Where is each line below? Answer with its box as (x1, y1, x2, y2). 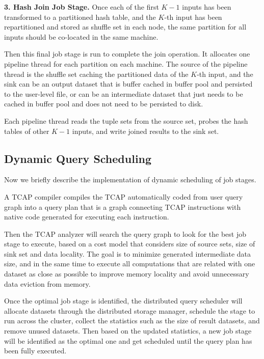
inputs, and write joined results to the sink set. (72, 125, 219, 136)
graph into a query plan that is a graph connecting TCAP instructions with (4, 201, 241, 212)
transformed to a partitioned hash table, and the (4, 11, 156, 22)
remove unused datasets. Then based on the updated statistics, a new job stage (4, 325, 252, 336)
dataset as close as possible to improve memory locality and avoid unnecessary (4, 268, 249, 279)
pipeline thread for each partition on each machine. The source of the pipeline (4, 58, 248, 69)
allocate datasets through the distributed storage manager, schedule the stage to (4, 305, 255, 316)
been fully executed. (4, 345, 67, 356)
